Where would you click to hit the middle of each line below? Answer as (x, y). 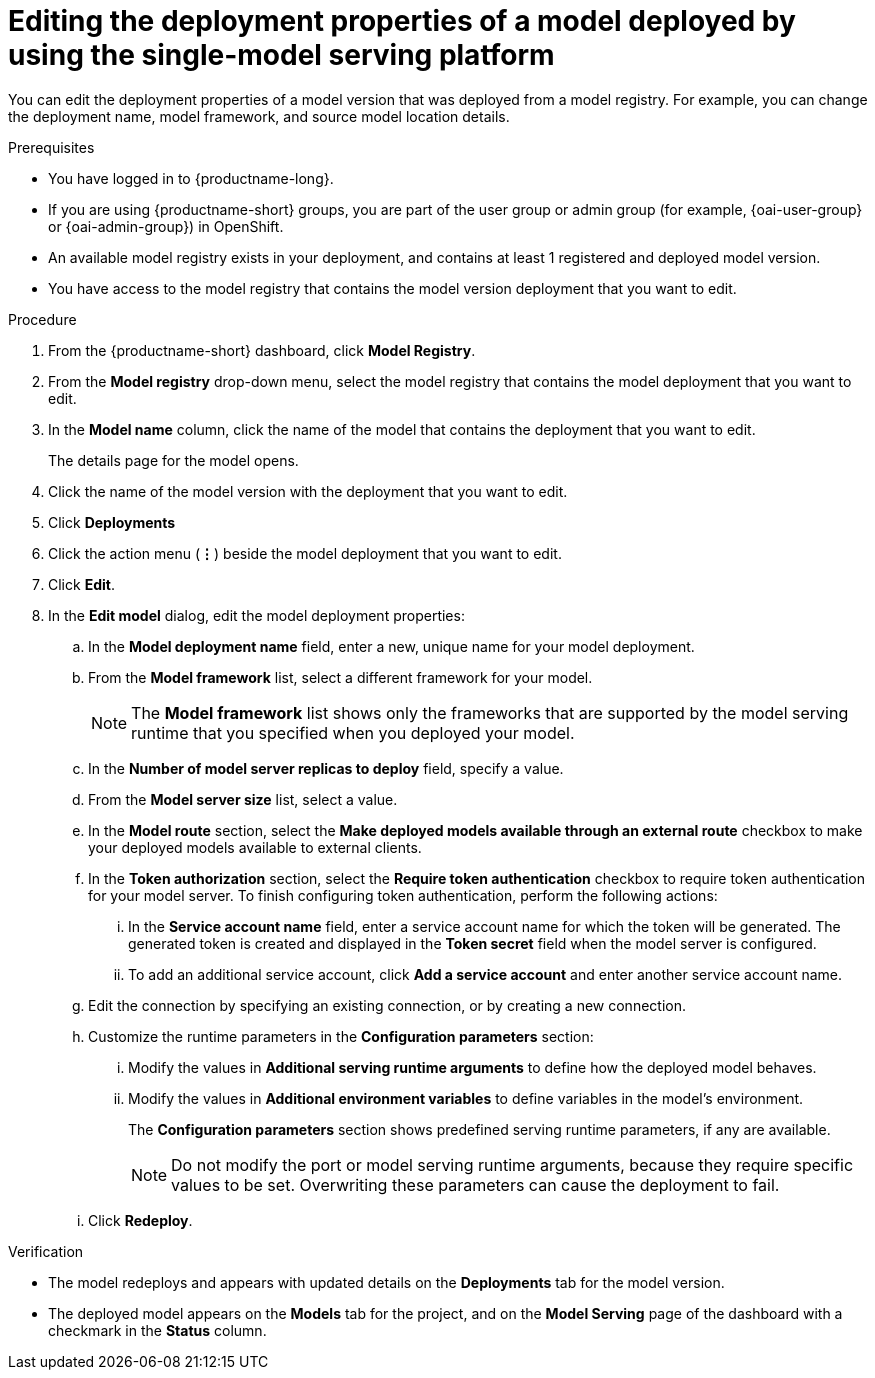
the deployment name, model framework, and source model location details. (259, 116)
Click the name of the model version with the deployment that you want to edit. (308, 491)
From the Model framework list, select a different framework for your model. (340, 677)
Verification (46, 1251)
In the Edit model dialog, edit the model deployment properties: (256, 615)
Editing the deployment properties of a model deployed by (402, 21)
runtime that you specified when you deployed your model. (353, 732)
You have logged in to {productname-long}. (191, 178)
